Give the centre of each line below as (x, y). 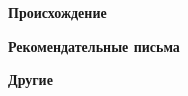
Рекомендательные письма (94, 45)
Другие (30, 79)
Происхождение (57, 12)
